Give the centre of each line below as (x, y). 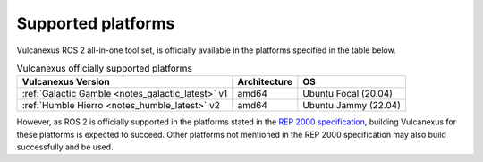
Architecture (265, 82)
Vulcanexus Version (66, 82)
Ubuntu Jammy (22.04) (352, 106)
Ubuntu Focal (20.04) (348, 94)
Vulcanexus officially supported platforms (104, 69)
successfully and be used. (65, 147)
